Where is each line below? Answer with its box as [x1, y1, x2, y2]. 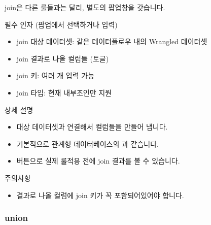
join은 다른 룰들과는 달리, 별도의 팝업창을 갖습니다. [5, 2, 165, 12]
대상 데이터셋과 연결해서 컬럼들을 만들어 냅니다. [16, 121, 168, 132]
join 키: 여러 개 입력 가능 [16, 70, 94, 81]
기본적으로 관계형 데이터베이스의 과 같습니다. [16, 138, 159, 149]
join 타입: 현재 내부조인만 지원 [16, 87, 112, 98]
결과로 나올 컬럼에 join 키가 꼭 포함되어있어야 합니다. [16, 189, 184, 200]
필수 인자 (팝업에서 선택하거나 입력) [5, 19, 118, 29]
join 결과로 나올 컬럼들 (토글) [16, 53, 109, 63]
